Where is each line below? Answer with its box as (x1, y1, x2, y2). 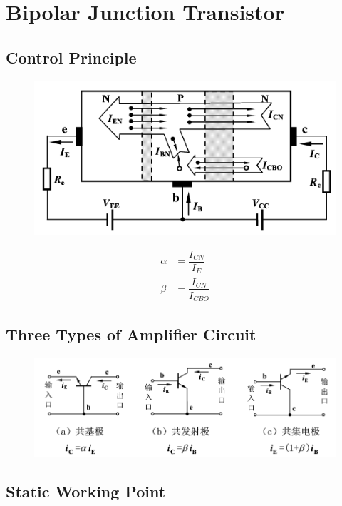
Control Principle (6, 46, 137, 68)
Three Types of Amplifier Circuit (6, 323, 256, 345)
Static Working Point (6, 480, 166, 502)
